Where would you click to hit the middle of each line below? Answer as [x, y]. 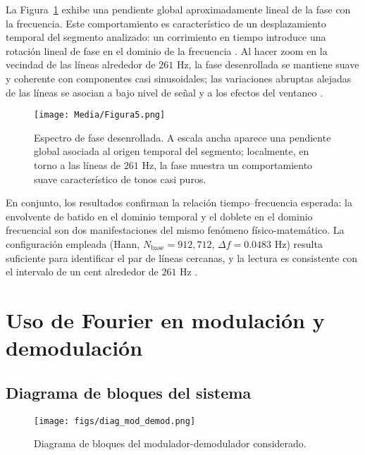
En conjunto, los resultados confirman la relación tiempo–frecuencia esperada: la [179, 202]
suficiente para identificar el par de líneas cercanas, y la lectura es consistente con [182, 257]
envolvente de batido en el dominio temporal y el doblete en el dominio [159, 216]
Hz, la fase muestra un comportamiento [227, 165]
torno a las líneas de [78, 165]
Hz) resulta [298, 243]
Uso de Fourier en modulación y [165, 319]
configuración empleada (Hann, [73, 243]
